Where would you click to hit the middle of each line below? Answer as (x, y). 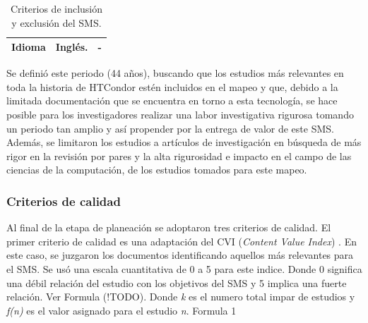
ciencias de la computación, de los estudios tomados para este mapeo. (157, 170)
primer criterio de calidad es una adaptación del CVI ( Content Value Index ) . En (182, 241)
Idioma (29, 47)
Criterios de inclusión (57, 8)
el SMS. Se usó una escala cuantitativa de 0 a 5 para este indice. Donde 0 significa (184, 269)
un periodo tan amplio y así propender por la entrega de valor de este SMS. (170, 128)
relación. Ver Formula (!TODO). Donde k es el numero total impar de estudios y (181, 297)
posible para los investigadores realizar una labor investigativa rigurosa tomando (180, 115)
